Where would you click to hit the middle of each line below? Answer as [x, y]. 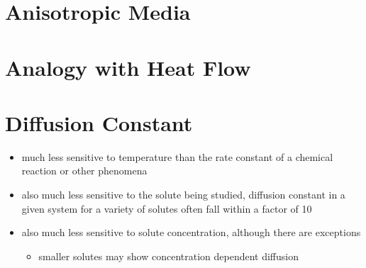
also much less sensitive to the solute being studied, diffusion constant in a [183, 195]
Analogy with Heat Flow [128, 67]
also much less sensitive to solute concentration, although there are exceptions [191, 232]
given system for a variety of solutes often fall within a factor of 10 [167, 208]
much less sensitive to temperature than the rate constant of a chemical [177, 156]
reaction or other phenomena [84, 171]
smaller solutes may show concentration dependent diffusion [168, 256]
